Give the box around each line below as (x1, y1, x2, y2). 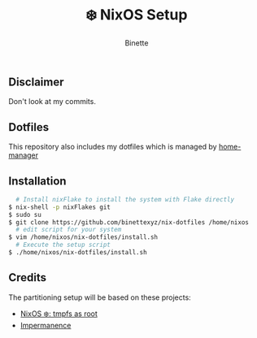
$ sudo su (8, 210, 42, 219)
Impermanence (20, 320, 72, 330)
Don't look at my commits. (8, 97, 96, 106)
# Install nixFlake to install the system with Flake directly (15, 195, 234, 203)
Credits (8, 271, 47, 284)
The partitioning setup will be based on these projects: (8, 292, 191, 302)
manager (8, 150, 39, 160)
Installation (8, 174, 67, 188)
